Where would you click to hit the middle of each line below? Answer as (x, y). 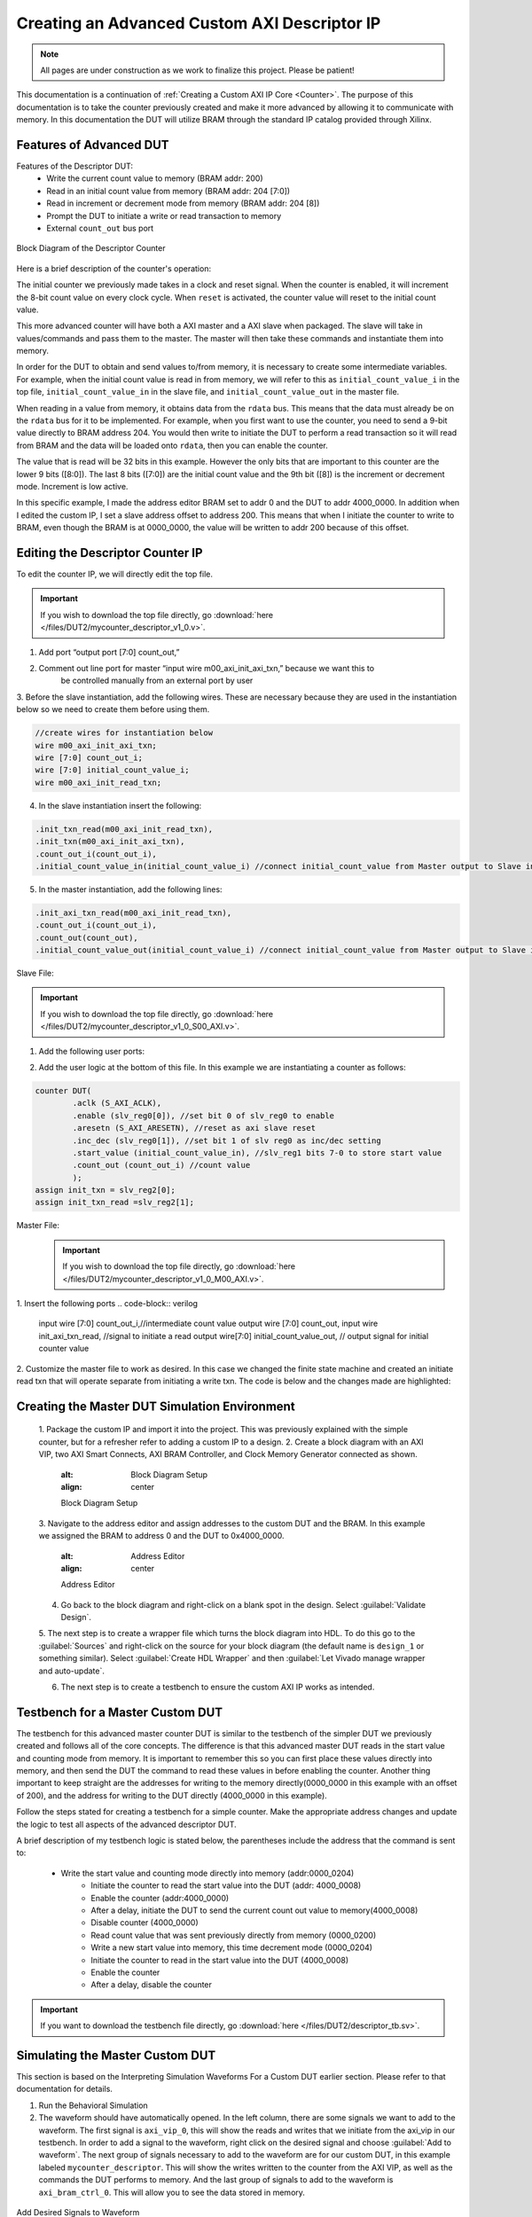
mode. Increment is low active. (72, 486)
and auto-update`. (72, 1671)
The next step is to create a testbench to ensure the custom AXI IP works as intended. (218, 1687)
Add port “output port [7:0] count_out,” (109, 652)
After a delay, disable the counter (152, 1985)
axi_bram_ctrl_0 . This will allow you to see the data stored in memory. (172, 2192)
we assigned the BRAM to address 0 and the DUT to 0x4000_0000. (161, 1536)
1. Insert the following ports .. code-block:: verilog (107, 1304)
